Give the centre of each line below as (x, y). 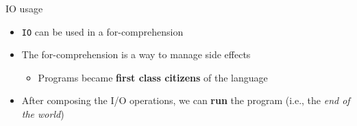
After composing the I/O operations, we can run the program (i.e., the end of (186, 100)
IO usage (24, 8)
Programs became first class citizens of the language (153, 77)
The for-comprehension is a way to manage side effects (136, 54)
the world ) (43, 114)
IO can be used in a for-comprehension (102, 31)
